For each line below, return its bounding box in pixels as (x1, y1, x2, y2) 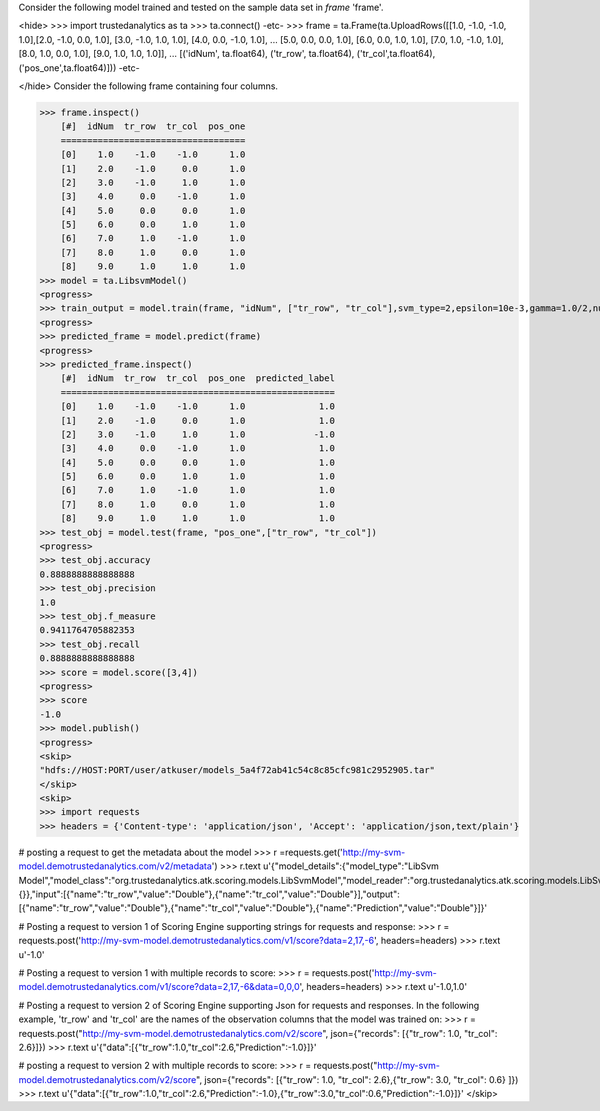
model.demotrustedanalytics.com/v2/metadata (18, 860, 212, 872)
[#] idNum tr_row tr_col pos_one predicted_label (60, 373, 335, 384)
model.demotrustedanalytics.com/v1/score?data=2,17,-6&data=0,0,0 (18, 981, 300, 993)
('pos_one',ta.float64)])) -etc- (18, 61, 140, 74)
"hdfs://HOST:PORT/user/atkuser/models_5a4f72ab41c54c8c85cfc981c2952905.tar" (39, 765, 435, 776)
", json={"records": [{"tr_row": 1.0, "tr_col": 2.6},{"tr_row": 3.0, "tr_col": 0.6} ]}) (195, 1073, 519, 1085)
